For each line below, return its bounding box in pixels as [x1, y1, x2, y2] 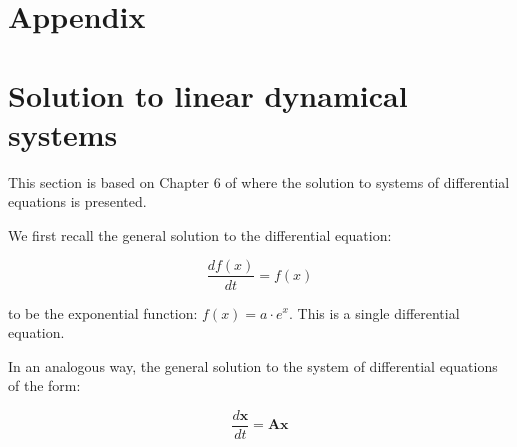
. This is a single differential [289, 302, 460, 323]
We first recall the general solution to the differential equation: [8, 224, 392, 245]
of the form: [8, 375, 81, 396]
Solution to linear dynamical [8, 74, 408, 115]
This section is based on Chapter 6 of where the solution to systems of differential [8, 171, 510, 192]
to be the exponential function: [8, 302, 198, 323]
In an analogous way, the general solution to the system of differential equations [8, 355, 498, 376]
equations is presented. [8, 191, 147, 212]
